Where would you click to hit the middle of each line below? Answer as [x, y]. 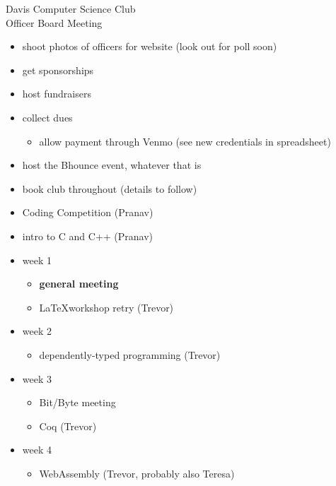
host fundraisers [57, 94]
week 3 [37, 378]
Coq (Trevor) [68, 426]
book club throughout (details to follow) [110, 188]
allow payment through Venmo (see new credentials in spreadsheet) [185, 141]
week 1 [37, 260]
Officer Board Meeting [54, 22]
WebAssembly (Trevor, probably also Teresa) [137, 473]
